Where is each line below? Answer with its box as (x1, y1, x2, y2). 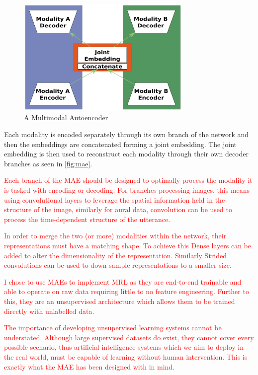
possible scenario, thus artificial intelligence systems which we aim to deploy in (4, 342, 244, 352)
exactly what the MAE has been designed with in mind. (4, 361, 174, 372)
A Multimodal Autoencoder (24, 112, 108, 123)
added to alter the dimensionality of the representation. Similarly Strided (4, 250, 227, 260)
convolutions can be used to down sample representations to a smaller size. (4, 260, 232, 270)
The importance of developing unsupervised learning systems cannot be (4, 322, 222, 333)
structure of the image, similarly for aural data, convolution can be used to (4, 204, 232, 215)
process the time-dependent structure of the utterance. (4, 214, 171, 224)
